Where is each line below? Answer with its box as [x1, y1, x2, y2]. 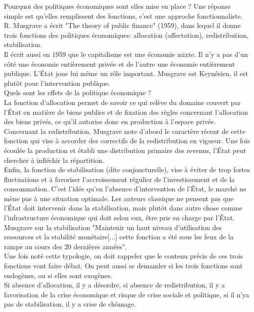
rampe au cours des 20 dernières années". [4, 241, 127, 251]
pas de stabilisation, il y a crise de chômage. [4, 299, 136, 309]
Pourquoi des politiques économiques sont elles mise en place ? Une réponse [4, 1, 231, 11]
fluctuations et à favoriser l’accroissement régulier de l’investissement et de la [4, 174, 235, 184]
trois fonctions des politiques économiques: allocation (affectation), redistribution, [4, 29, 249, 40]
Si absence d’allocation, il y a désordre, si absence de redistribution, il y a [4, 280, 225, 290]
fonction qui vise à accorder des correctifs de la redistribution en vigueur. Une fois [4, 135, 250, 146]
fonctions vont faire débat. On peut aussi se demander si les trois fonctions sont [4, 260, 243, 271]
